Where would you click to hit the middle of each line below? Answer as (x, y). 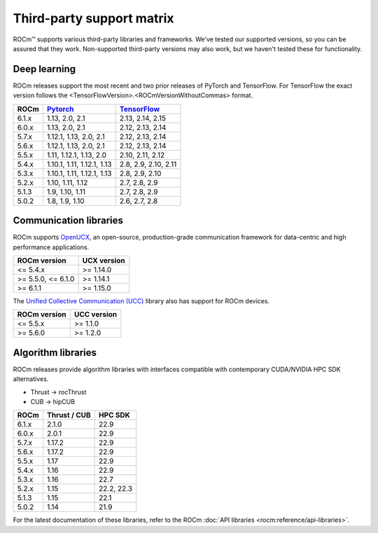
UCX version (104, 261)
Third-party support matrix (93, 18)
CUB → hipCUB (53, 402)
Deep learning (44, 69)
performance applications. (51, 247)
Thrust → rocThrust (58, 392)
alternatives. (31, 379)
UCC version (96, 314)
